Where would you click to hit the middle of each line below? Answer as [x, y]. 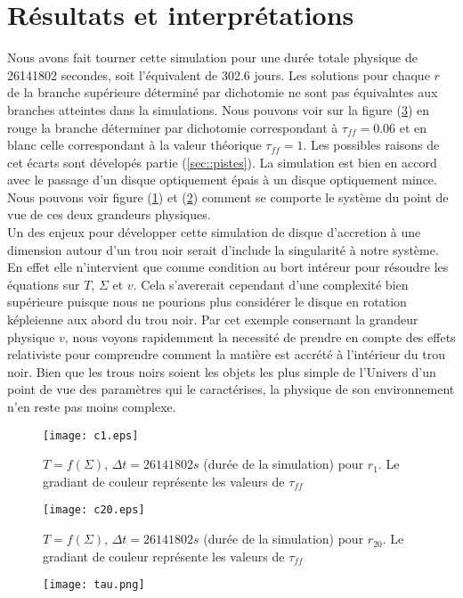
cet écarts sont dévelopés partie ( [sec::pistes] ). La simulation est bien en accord [222, 162]
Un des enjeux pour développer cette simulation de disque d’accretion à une [214, 232]
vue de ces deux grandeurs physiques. [109, 214]
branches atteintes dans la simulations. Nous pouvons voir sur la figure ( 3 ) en [219, 109]
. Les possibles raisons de [371, 145]
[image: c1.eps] [91, 435]
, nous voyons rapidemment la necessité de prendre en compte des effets [260, 336]
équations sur [44, 284]
